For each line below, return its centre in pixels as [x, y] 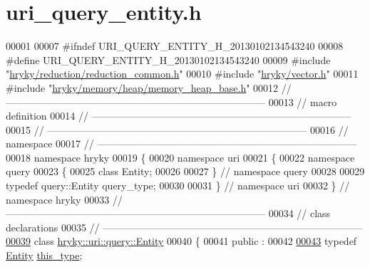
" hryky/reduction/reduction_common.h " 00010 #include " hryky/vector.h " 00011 [182, 74]
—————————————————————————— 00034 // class [168, 213]
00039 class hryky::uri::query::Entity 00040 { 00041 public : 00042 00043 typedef [181, 241]
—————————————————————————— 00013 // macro [171, 101]
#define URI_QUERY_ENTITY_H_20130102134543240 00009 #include [168, 59]
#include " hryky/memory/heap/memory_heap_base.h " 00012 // [149, 87]
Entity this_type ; [44, 255]
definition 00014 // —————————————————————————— [179, 116]
